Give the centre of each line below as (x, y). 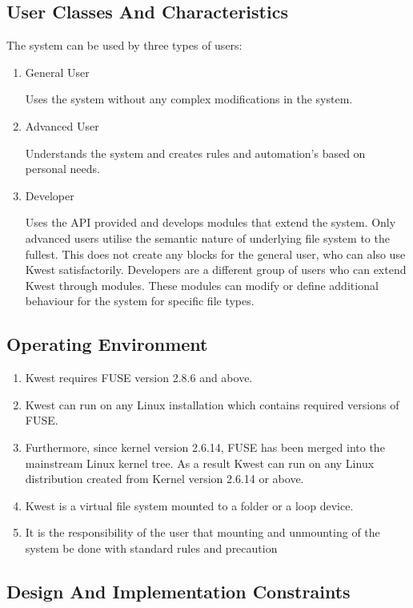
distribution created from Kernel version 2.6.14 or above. (164, 479)
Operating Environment (107, 344)
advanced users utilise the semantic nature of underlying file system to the (207, 238)
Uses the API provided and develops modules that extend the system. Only (211, 222)
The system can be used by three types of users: (124, 45)
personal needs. (62, 169)
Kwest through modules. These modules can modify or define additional (202, 285)
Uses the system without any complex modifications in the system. (189, 99)
